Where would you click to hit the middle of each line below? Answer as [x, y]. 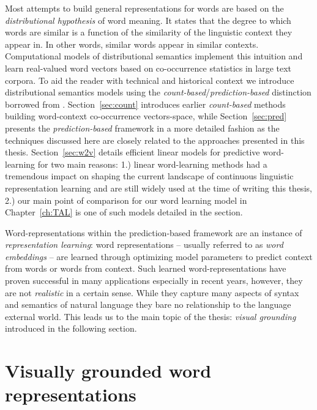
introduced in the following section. [71, 328]
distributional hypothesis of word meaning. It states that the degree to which [148, 20]
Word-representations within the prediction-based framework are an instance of [154, 232]
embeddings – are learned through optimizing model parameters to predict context [159, 256]
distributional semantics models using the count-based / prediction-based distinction [158, 92]
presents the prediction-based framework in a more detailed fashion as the [142, 128]
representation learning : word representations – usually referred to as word [144, 244]
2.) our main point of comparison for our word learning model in [126, 200]
